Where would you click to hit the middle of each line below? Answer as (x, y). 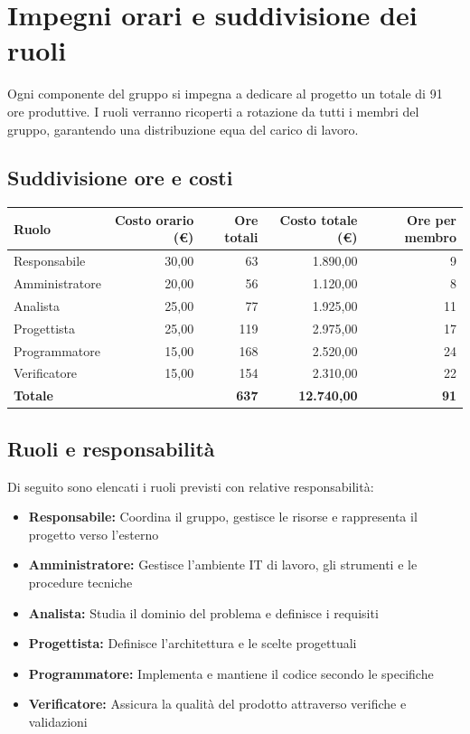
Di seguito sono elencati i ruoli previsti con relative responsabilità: (191, 486)
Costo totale (319, 219)
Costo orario (154, 219)
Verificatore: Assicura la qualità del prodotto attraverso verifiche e (217, 704)
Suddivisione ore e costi (120, 178)
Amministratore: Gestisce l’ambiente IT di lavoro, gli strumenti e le (223, 565)
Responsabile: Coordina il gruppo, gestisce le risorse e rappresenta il (223, 517)
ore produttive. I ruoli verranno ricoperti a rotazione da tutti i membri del (213, 111)
